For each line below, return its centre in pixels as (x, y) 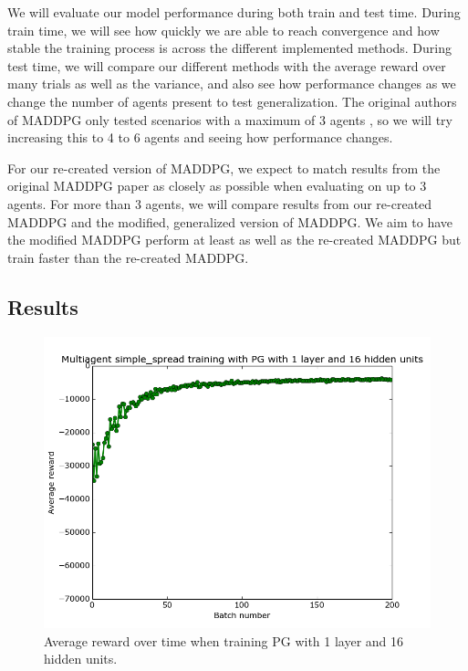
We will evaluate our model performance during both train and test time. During (234, 12)
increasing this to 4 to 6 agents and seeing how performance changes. (200, 137)
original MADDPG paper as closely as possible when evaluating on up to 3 (217, 186)
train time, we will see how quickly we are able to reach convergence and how (224, 30)
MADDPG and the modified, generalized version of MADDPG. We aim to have (230, 221)
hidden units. (81, 659)
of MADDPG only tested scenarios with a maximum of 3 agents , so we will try (230, 119)
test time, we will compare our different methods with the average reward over (227, 65)
